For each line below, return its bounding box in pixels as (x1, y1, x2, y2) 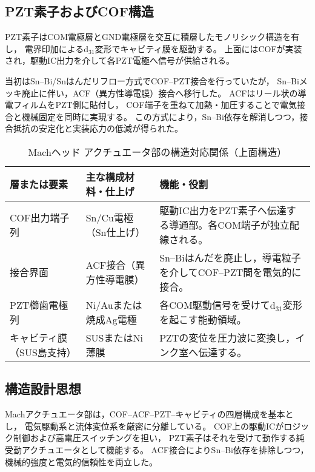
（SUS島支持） (10, 345, 76, 359)
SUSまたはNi (85, 330, 143, 345)
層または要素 (10, 177, 68, 191)
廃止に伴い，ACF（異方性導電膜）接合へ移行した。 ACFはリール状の (21, 86, 298, 99)
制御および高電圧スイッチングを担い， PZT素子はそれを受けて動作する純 (13, 431, 305, 444)
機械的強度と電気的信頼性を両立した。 (5, 455, 157, 468)
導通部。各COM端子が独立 (169, 217, 290, 232)
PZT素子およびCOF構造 (5, 2, 154, 21)
